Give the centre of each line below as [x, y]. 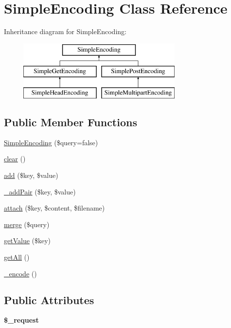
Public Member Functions [71, 122]
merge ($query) [27, 224]
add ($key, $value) [31, 175]
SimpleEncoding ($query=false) [51, 142]
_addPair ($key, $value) [40, 191]
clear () [15, 159]
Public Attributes [49, 299]
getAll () [17, 257]
